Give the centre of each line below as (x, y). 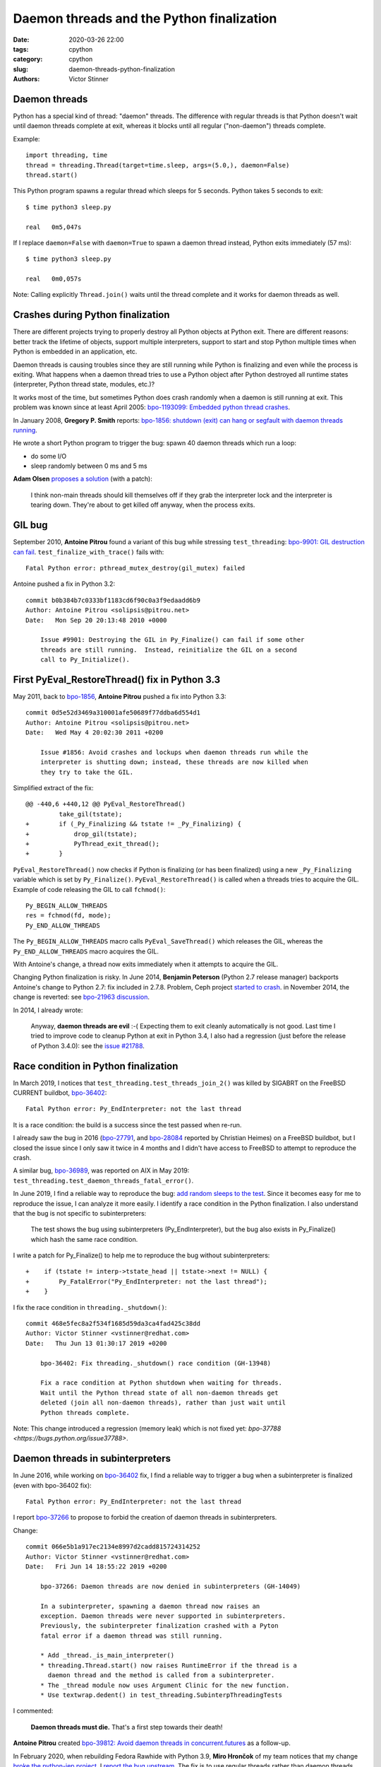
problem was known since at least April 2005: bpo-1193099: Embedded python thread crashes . (152, 407)
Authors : (26, 79)
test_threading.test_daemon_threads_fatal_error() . (103, 1180)
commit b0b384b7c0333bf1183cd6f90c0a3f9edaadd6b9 (113, 600)
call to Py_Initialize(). (85, 660)
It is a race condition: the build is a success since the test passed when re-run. (127, 1125)
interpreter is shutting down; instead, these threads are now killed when (174, 762)
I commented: (33, 1711)
